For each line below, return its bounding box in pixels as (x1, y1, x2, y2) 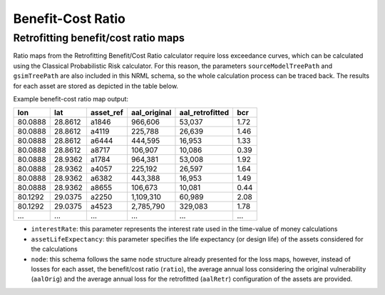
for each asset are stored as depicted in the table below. (13, 81, 178, 90)
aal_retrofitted (179, 108, 230, 118)
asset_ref (90, 108, 124, 118)
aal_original (130, 108, 172, 118)
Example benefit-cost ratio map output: (13, 94, 128, 103)
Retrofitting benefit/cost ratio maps (13, 31, 185, 44)
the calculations (31, 245, 78, 254)
